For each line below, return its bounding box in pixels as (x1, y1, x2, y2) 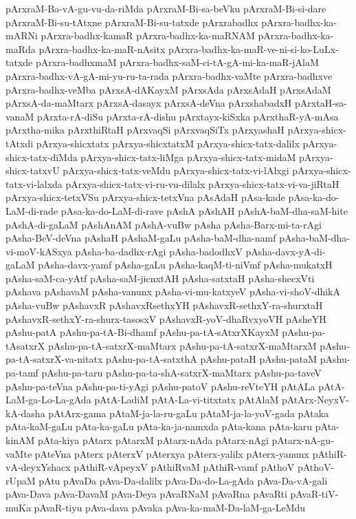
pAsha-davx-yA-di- (245, 244, 326, 258)
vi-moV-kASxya (5, 244, 72, 258)
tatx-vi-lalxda (5, 176, 63, 191)
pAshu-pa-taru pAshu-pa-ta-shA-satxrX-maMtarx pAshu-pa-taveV (41, 366, 322, 380)
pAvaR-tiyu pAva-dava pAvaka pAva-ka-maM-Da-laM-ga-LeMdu (34, 500, 306, 514)
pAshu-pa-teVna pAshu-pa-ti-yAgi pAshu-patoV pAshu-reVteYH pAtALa (5, 379, 315, 393)
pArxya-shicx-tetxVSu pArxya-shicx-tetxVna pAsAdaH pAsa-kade (5, 190, 285, 204)
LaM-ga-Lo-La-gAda (5, 392, 91, 407)
